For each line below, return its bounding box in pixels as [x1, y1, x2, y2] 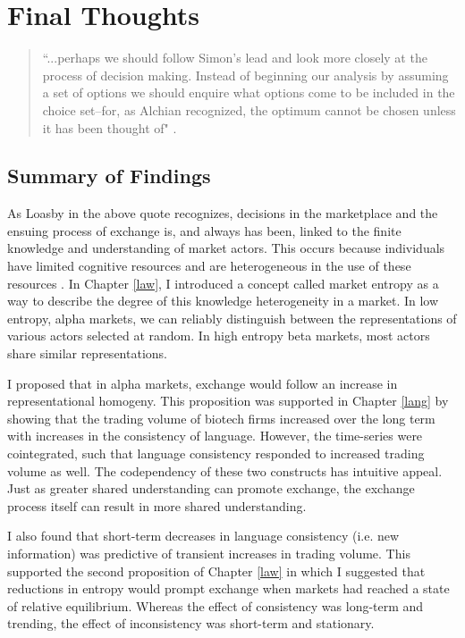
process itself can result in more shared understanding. [7, 496, 307, 515]
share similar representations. [7, 344, 167, 363]
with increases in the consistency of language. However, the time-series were [7, 426, 423, 445]
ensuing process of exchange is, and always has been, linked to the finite [7, 221, 402, 239]
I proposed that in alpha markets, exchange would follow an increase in [7, 374, 398, 392]
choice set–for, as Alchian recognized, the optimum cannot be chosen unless [42, 100, 456, 119]
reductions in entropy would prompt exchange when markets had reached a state [7, 579, 450, 598]
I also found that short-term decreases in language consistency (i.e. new [7, 526, 400, 545]
